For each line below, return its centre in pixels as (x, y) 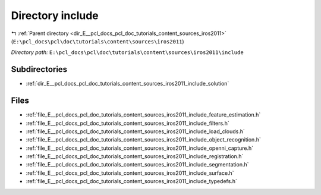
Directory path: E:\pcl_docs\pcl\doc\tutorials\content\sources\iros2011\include (127, 52)
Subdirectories (39, 69)
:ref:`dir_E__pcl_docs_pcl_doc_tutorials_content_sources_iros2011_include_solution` (128, 84)
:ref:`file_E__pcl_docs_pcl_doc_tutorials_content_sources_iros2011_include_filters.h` (128, 123)
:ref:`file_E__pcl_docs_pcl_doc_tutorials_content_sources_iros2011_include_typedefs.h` (131, 181)
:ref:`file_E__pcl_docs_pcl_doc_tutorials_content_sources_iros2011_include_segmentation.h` (137, 165)
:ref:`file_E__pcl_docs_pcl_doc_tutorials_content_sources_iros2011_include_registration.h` (135, 156)
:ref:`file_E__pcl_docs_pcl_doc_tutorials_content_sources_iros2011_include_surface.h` (130, 173)
